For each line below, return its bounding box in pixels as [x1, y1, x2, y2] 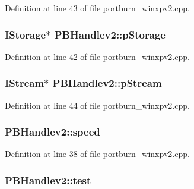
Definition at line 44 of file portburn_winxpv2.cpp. [5, 99, 190, 111]
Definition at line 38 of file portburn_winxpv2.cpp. [5, 147, 190, 160]
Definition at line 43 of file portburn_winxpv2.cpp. [5, 2, 190, 14]
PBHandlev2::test [5, 172, 91, 187]
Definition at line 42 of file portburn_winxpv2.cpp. [5, 50, 190, 62]
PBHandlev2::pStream [52, 75, 162, 90]
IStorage [5, 27, 46, 42]
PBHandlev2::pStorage [54, 27, 166, 42]
